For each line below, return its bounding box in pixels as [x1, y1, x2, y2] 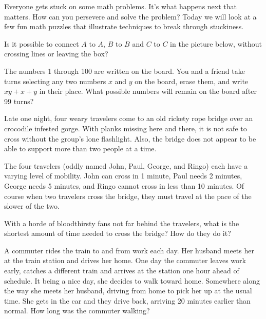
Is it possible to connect [4, 38, 79, 49]
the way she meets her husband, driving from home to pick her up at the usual [4, 285, 252, 296]
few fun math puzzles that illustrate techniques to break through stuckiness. [4, 21, 244, 32]
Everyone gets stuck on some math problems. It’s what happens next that [4, 1, 237, 11]
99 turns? [4, 95, 34, 106]
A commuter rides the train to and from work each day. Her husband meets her [4, 245, 254, 255]
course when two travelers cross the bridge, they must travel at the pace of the [4, 190, 252, 201]
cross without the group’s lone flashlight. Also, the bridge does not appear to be [4, 133, 256, 144]
